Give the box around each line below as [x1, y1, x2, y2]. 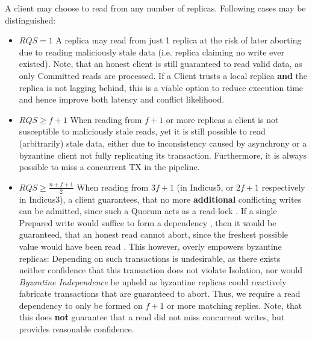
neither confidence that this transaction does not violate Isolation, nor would [19, 264, 303, 276]
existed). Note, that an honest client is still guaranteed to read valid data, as [19, 57, 302, 70]
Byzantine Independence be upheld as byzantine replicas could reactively [19, 275, 287, 288]
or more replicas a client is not [166, 113, 279, 125]
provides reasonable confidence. [19, 323, 134, 335]
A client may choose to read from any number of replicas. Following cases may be [5, 2, 306, 14]
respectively [261, 180, 305, 193]
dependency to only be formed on [19, 299, 143, 311]
